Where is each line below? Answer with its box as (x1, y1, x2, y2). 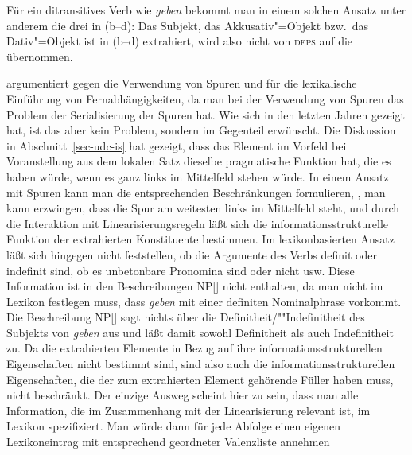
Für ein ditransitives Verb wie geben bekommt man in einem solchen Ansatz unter (6, 2, 406, 17)
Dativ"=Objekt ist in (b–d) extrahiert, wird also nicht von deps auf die (6, 33, 353, 49)
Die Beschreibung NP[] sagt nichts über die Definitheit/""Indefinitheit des (6, 309, 365, 325)
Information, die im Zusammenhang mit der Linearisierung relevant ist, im (6, 402, 371, 418)
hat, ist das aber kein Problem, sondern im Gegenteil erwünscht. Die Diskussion (6, 122, 396, 138)
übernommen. (6, 48, 73, 64)
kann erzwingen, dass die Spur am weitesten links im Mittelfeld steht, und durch (6, 200, 400, 216)
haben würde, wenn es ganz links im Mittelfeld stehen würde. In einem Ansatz (6, 168, 389, 185)
